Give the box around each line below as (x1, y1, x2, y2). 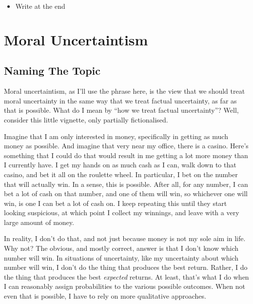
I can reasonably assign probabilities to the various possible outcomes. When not (4, 281, 246, 291)
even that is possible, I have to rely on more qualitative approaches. (4, 291, 206, 301)
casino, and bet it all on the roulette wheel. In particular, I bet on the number (4, 169, 238, 179)
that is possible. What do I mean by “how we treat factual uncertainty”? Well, (4, 105, 239, 115)
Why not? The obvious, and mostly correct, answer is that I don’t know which (4, 243, 239, 253)
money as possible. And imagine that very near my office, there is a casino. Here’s (4, 141, 249, 151)
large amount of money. (4, 217, 74, 227)
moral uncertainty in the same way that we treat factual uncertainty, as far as (4, 95, 237, 105)
